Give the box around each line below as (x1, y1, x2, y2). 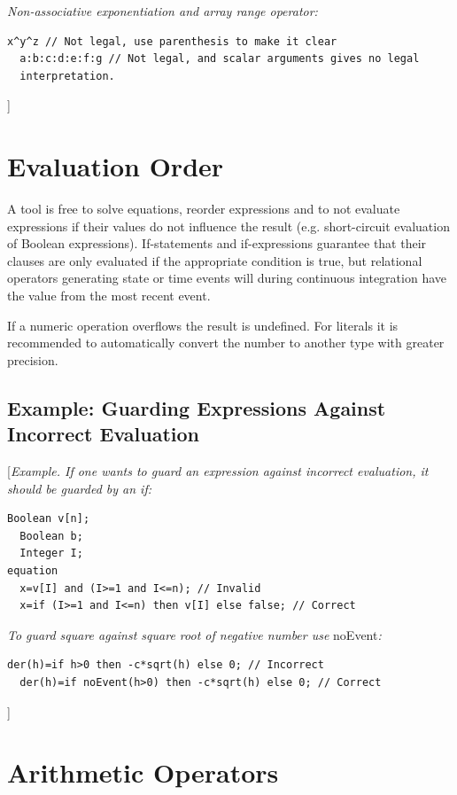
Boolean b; (19, 529, 83, 542)
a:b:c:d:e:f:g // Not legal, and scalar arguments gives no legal (19, 52, 420, 66)
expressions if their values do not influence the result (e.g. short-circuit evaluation (7, 216, 450, 235)
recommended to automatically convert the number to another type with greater (7, 333, 445, 352)
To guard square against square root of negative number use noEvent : (7, 625, 382, 643)
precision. (7, 350, 58, 369)
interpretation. (19, 69, 115, 82)
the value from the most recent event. (7, 286, 211, 305)
